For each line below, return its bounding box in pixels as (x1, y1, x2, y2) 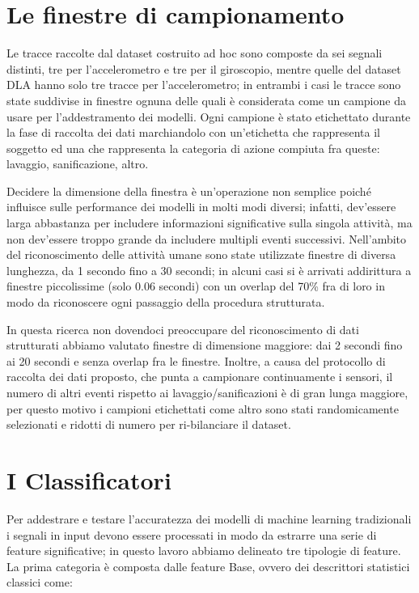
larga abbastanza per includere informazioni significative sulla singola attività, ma (6, 214, 413, 231)
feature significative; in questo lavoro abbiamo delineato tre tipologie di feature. (6, 542, 401, 559)
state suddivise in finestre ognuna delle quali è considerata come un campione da (6, 91, 406, 108)
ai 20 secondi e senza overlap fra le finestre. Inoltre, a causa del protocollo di (6, 352, 386, 369)
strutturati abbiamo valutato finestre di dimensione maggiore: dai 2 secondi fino (6, 337, 403, 354)
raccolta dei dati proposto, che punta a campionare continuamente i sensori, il (6, 368, 393, 385)
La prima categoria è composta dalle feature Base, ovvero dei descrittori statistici (6, 557, 410, 574)
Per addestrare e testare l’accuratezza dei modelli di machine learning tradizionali (6, 510, 412, 527)
